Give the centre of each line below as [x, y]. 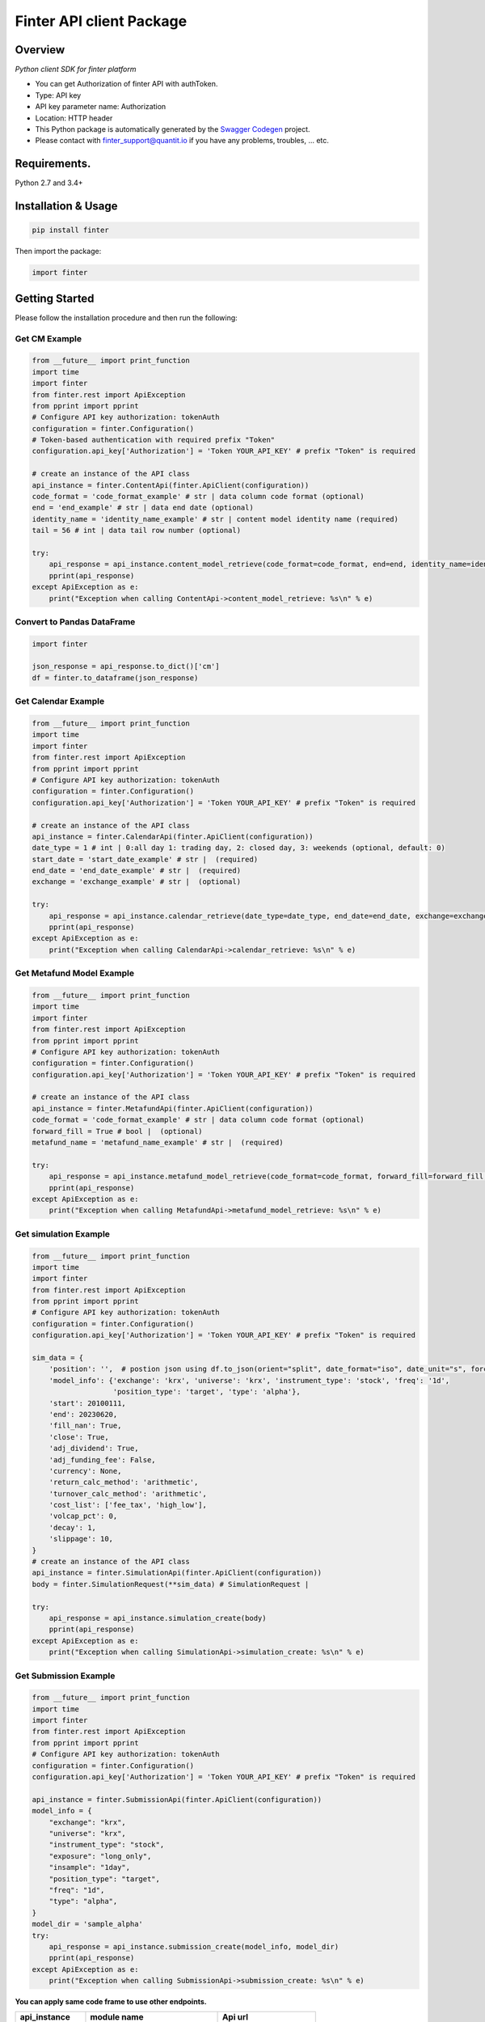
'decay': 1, [73, 1527]
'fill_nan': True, [85, 1426]
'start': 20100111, [88, 1403]
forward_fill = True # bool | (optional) [117, 1131]
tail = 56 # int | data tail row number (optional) [137, 531]
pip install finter [70, 230]
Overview [40, 50]
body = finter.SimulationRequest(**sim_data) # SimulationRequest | [171, 1584]
